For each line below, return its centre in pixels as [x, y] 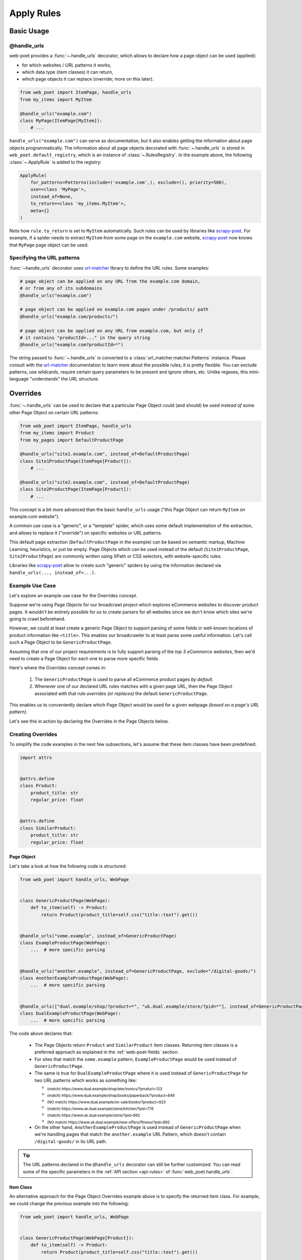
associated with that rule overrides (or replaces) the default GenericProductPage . [121, 694]
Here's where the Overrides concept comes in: [58, 668]
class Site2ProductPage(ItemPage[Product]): [76, 489]
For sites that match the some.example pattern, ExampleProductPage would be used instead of [135, 1059]
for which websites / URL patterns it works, [67, 65]
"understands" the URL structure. [64, 379]
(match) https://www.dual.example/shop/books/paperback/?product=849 [111, 1096]
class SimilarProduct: [48, 828]
